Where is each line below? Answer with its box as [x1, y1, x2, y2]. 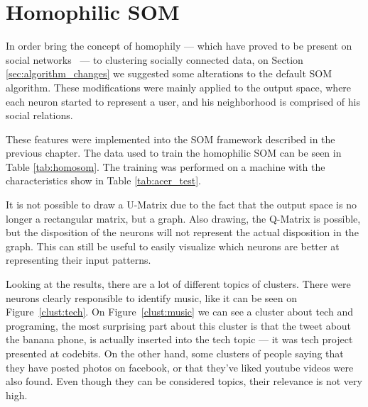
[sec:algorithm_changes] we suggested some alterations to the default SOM [6, 66, 332, 81]
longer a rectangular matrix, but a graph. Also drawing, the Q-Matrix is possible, [6, 211, 361, 225]
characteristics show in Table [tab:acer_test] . [6, 173, 201, 188]
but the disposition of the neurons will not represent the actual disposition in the [6, 225, 359, 240]
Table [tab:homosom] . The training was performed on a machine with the [6, 159, 325, 174]
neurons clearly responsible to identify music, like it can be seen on [6, 290, 297, 305]
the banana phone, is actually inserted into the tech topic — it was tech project [6, 332, 353, 347]
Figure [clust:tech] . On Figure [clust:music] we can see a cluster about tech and [6, 304, 353, 319]
